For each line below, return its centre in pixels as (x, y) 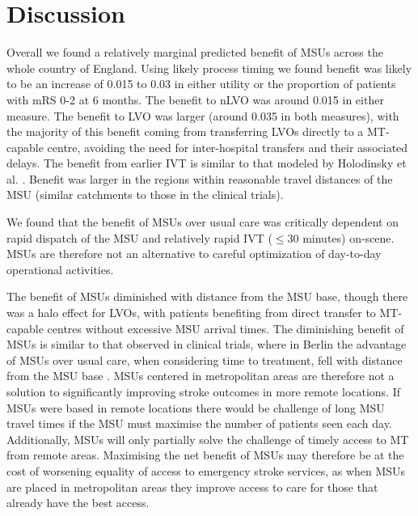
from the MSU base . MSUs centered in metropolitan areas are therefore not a (201, 376)
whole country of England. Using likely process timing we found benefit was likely (209, 68)
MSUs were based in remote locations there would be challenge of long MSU (196, 407)
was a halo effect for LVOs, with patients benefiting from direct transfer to (191, 313)
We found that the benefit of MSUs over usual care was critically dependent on (203, 222)
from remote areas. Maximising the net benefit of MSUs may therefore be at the (205, 455)
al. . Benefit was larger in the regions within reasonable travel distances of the (200, 178)
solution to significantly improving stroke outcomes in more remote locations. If (204, 391)
